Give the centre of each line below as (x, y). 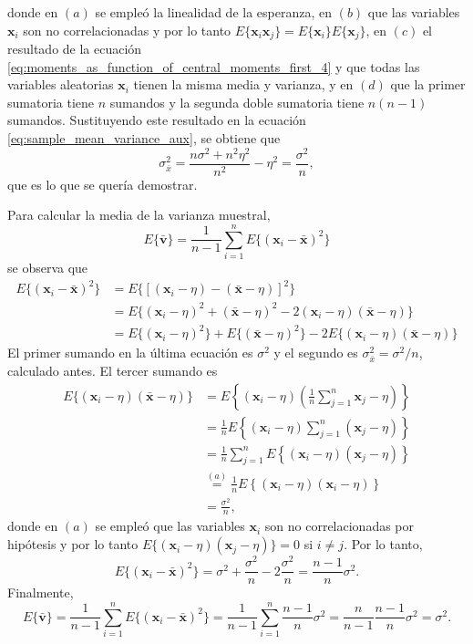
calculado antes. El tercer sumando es (113, 370)
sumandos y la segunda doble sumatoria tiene (237, 102)
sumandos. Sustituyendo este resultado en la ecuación (157, 120)
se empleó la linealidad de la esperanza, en (214, 12)
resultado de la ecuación (75, 49)
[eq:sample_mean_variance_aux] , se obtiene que (144, 138)
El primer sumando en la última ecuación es (130, 353)
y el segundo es (316, 353)
